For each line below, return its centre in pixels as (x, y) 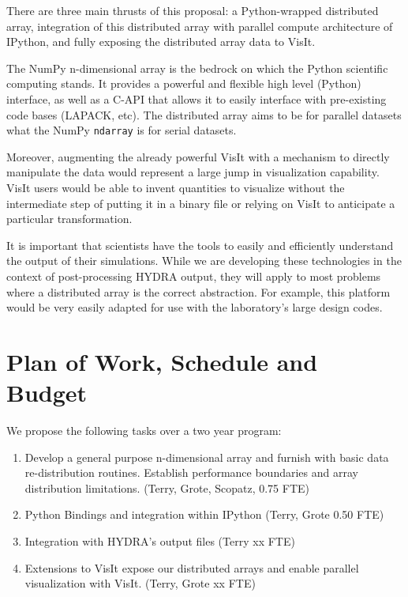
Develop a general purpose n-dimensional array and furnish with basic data (207, 457)
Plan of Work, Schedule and (162, 361)
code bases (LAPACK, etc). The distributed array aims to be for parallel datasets (204, 114)
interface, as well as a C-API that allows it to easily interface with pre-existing (197, 98)
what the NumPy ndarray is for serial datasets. (122, 130)
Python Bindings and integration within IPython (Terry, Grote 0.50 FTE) (204, 514)
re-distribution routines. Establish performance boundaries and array (191, 472)
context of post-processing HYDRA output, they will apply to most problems (194, 276)
